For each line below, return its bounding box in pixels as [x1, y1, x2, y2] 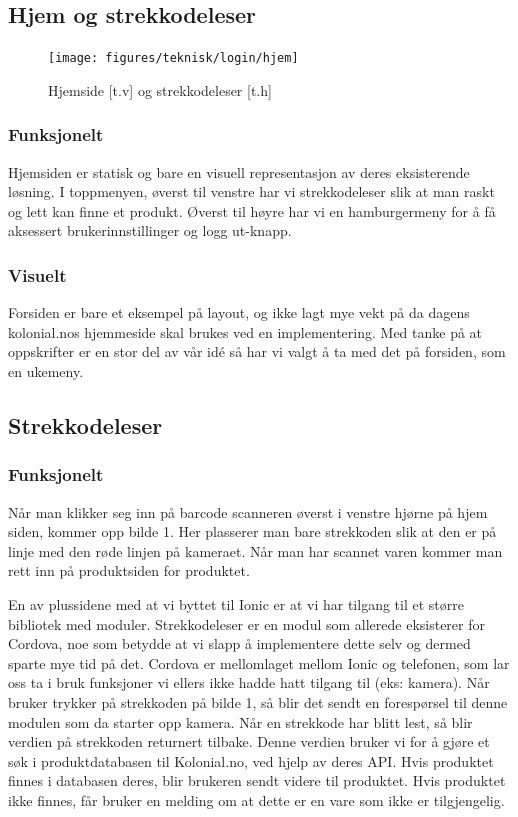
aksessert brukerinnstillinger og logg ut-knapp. [8, 220, 292, 241]
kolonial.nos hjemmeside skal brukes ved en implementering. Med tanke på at [8, 321, 483, 342]
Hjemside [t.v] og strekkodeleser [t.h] [48, 79, 272, 100]
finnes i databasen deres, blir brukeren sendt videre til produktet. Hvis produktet [8, 770, 506, 791]
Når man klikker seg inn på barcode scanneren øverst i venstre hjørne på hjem [8, 501, 488, 522]
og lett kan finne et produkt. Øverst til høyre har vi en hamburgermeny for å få [8, 200, 496, 221]
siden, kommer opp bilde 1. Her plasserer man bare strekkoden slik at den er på [8, 521, 497, 542]
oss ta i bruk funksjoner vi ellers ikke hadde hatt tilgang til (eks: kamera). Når [8, 672, 490, 693]
